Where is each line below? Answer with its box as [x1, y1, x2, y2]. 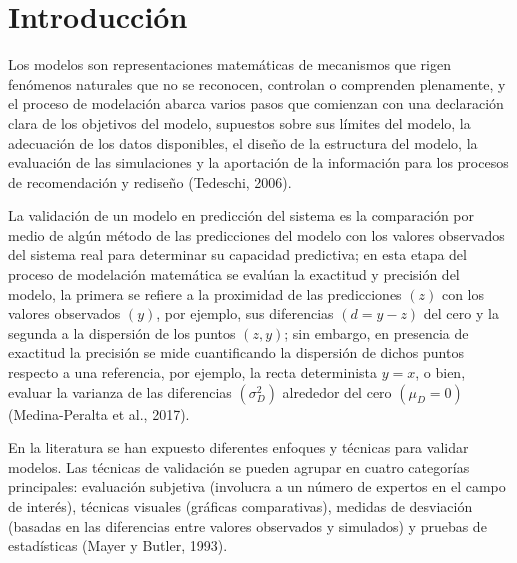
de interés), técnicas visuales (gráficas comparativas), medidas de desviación [8, 496, 473, 516]
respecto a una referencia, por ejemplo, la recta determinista [8, 362, 378, 383]
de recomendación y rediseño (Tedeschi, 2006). [8, 171, 292, 192]
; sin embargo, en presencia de [284, 322, 469, 343]
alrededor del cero [282, 381, 392, 402]
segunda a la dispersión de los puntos [8, 322, 236, 343]
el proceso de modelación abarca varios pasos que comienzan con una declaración [8, 93, 504, 114]
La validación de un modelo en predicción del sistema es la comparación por [8, 205, 475, 226]
